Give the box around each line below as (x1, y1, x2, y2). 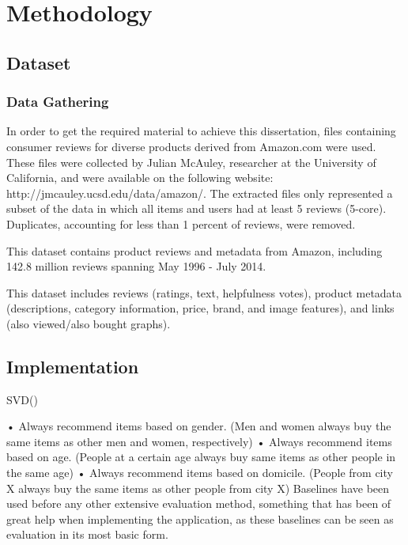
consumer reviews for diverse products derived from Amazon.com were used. (6, 138, 376, 154)
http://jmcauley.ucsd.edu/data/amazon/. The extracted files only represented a (6, 184, 393, 201)
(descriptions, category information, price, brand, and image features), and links (6, 300, 395, 316)
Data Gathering (6, 92, 109, 112)
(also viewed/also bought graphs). (6, 315, 171, 331)
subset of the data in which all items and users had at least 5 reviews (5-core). (6, 200, 387, 217)
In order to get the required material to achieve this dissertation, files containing (6, 123, 396, 139)
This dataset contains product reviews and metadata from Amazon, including (6, 242, 383, 259)
